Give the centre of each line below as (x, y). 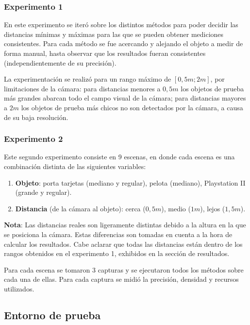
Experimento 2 (33, 139)
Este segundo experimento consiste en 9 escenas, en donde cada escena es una (119, 157)
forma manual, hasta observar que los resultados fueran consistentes (105, 53)
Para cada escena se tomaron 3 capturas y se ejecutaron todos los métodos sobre (124, 269)
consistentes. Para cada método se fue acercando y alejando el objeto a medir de (124, 43)
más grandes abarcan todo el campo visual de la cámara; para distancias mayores (125, 98)
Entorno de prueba (52, 315)
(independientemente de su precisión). (60, 62)
